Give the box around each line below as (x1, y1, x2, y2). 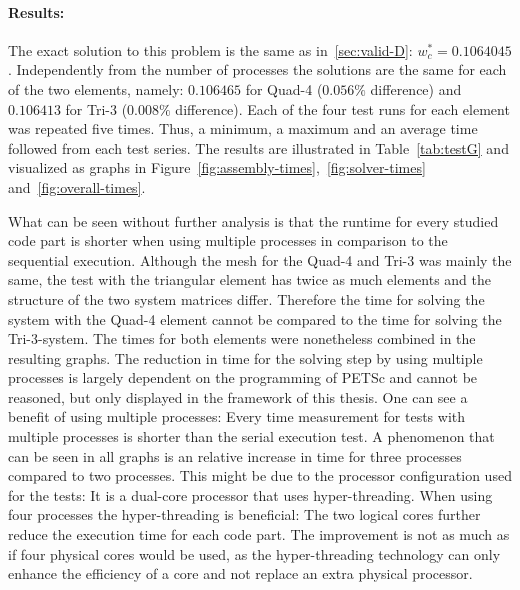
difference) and (370, 78, 462, 99)
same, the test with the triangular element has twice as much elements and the (8, 269, 491, 290)
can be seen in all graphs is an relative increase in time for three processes (8, 445, 462, 466)
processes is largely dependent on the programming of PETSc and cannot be (8, 367, 478, 388)
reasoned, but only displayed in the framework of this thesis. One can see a (8, 386, 468, 407)
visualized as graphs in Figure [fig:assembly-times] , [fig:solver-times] (8, 157, 426, 178)
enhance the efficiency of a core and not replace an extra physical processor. (8, 563, 473, 584)
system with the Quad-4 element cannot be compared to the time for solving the (8, 308, 502, 329)
